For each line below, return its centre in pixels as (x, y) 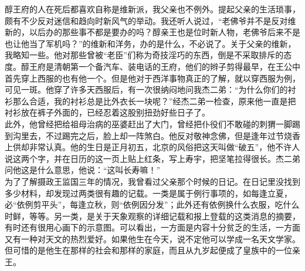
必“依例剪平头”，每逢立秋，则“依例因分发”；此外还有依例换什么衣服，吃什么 (152, 204)
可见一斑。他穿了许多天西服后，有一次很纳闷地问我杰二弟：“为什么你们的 (146, 89)
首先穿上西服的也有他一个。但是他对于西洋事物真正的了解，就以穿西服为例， (152, 78)
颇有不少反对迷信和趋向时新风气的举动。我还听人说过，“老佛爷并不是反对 (146, 20)
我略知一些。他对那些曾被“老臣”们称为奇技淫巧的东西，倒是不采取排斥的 (144, 55)
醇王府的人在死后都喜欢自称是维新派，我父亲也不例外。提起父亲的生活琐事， (152, 9)
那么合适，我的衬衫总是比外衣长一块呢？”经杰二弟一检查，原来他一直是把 (154, 101)
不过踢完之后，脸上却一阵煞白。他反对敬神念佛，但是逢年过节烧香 (173, 135)
